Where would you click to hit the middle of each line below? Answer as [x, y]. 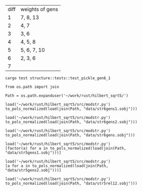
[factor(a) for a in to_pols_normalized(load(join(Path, [66, 148]
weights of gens [39, 9]
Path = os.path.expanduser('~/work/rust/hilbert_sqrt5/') [67, 96]
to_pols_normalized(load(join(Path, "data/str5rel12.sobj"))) [71, 183]
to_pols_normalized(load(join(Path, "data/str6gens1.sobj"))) [71, 109]
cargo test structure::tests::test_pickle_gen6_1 [58, 78]
